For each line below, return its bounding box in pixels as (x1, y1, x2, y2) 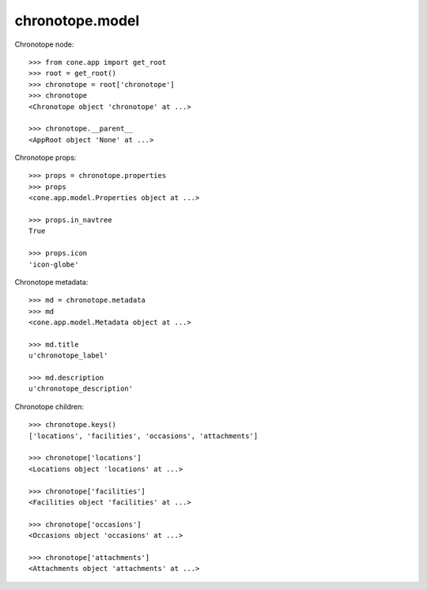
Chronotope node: (14, 40, 74, 49)
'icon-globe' (28, 259, 79, 269)
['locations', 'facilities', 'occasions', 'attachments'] (28, 431, 259, 441)
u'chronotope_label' (28, 351, 108, 360)
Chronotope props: (14, 153, 77, 162)
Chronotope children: (14, 402, 85, 411)
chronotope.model (14, 12, 140, 29)
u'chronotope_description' (28, 384, 134, 393)
